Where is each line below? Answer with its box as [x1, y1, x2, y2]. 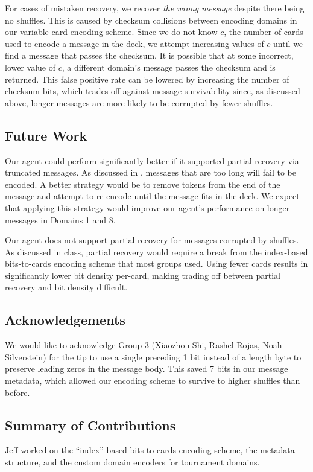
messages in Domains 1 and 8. [5, 213, 116, 226]
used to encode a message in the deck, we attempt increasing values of [5, 37, 264, 49]
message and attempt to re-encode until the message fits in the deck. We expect [5, 190, 300, 202]
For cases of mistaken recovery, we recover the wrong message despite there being [5, 2, 305, 14]
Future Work [5, 126, 87, 144]
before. [5, 386, 30, 398]
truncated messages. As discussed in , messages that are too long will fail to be [5, 166, 296, 179]
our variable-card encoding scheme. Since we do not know [5, 25, 218, 38]
